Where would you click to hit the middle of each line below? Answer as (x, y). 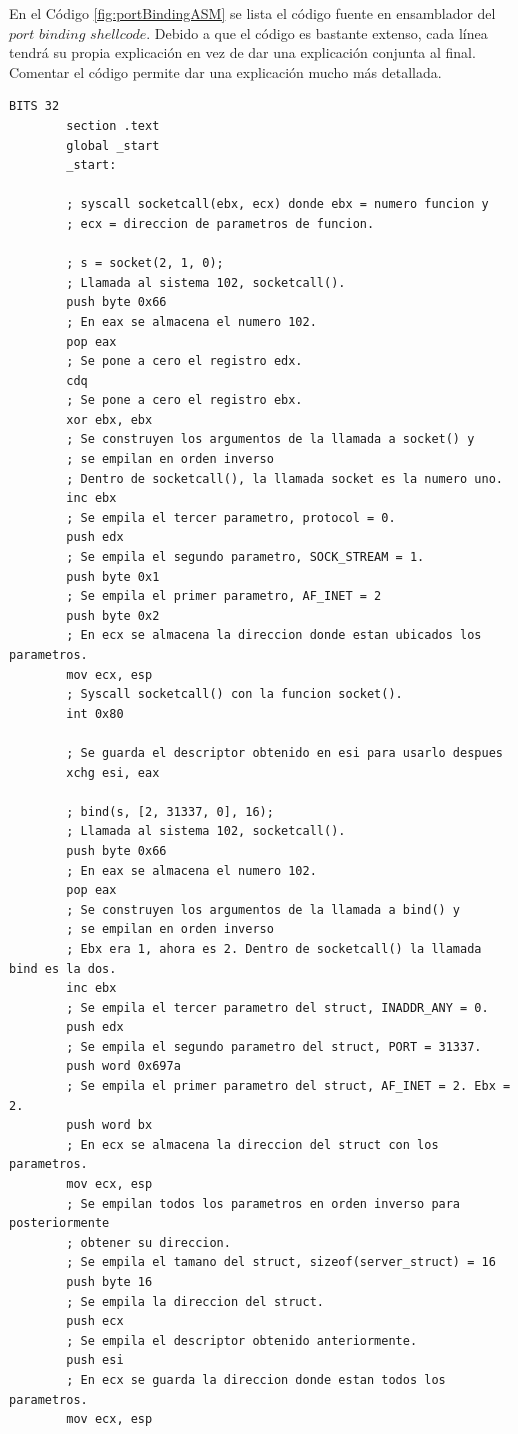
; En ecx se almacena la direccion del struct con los (252, 1144)
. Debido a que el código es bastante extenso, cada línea (317, 32)
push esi (95, 1360)
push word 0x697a (123, 1066)
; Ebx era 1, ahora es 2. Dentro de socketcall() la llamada (274, 948)
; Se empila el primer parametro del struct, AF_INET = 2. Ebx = (288, 1086)
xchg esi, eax (113, 772)
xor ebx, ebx (109, 419)
